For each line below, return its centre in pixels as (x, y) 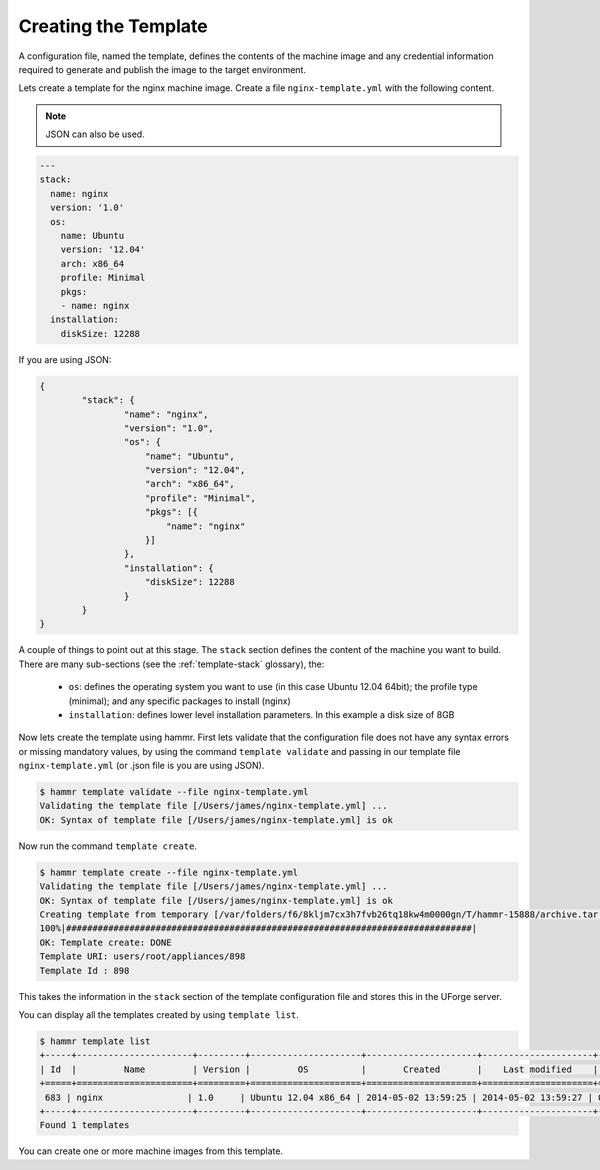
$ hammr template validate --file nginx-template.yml (174, 792)
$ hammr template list (95, 1041)
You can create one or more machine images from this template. (151, 1151)
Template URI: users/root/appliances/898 (142, 956)
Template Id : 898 (84, 970)
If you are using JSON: (65, 359)
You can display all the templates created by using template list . (159, 1014)
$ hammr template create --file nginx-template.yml (169, 872)
